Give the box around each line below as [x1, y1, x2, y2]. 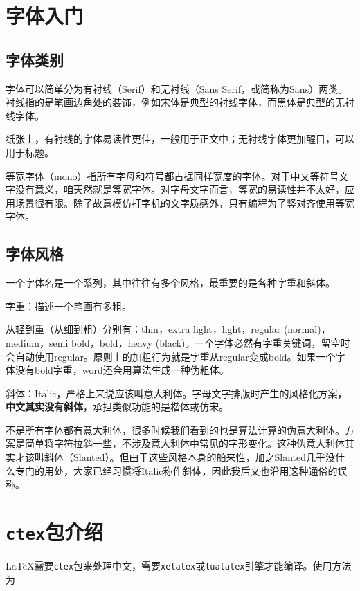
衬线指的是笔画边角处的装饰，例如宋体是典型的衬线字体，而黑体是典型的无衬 [6, 95, 354, 109]
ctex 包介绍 [6, 518, 104, 546]
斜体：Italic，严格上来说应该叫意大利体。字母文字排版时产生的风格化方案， [6, 385, 348, 400]
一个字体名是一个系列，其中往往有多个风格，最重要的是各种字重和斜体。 [6, 275, 335, 290]
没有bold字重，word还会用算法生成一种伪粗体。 [15, 363, 229, 377]
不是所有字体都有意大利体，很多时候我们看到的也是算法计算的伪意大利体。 [6, 422, 345, 437]
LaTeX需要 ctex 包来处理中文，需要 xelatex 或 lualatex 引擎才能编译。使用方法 [6, 558, 352, 573]
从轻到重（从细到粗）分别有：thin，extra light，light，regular [6, 322, 281, 336]
